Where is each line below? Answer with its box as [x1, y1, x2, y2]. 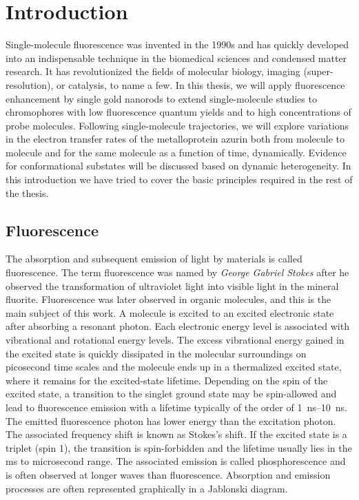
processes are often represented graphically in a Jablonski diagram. [6, 481, 288, 495]
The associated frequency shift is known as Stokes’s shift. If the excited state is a [6, 427, 347, 441]
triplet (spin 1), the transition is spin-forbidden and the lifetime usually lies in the [6, 440, 352, 455]
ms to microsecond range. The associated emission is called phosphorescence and [6, 454, 346, 468]
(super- [303, 64, 334, 79]
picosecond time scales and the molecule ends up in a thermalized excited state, [6, 360, 342, 374]
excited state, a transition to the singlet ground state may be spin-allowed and [6, 386, 337, 401]
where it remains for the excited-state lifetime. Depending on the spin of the [6, 373, 328, 387]
